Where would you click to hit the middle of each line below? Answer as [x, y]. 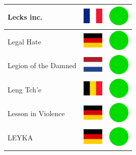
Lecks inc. [25, 16]
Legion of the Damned [42, 65]
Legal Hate [24, 41]
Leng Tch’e [25, 89]
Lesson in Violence [36, 113]
